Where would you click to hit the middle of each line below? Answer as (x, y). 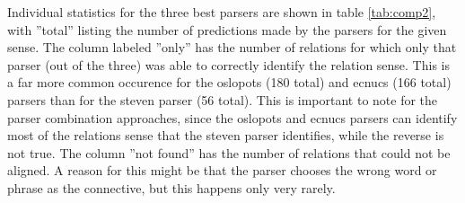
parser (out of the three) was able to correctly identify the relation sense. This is (228, 64)
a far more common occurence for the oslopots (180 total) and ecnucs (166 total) (229, 82)
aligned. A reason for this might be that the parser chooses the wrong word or (222, 170)
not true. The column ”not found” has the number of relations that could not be (229, 152)
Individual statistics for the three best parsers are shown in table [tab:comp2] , (222, 12)
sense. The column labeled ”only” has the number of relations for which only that (232, 47)
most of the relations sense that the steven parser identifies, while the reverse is (226, 135)
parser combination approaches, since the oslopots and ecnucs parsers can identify (232, 117)
